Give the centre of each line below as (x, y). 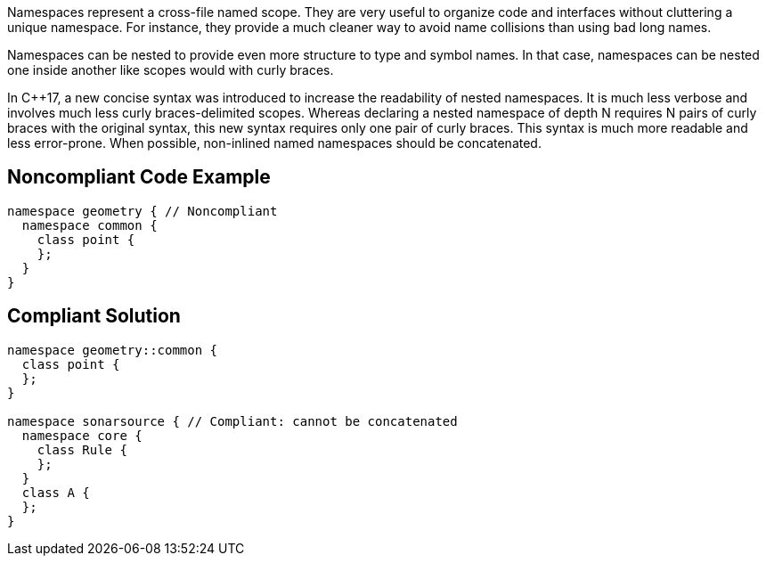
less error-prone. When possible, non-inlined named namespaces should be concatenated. (274, 143)
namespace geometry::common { (113, 350)
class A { (56, 492)
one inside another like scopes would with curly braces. (171, 70)
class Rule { (82, 449)
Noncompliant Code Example (139, 177)
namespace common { (90, 225)
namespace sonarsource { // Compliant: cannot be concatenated (232, 421)
